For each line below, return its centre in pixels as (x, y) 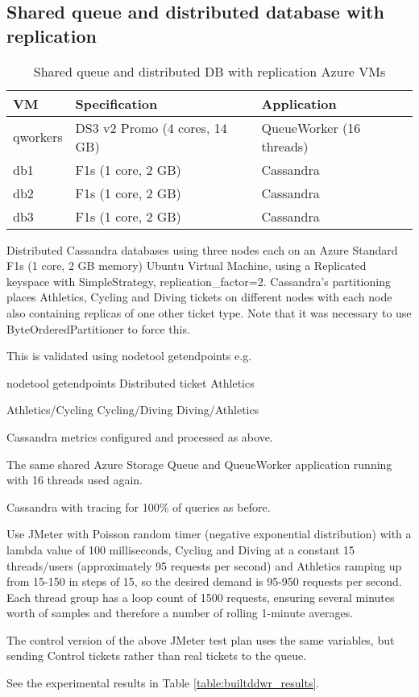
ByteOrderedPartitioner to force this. (98, 328)
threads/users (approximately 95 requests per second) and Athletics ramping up (204, 565)
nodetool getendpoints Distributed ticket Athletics (131, 382)
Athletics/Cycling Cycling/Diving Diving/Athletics (133, 410)
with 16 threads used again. (75, 480)
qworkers (38, 137)
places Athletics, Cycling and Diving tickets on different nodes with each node (199, 297)
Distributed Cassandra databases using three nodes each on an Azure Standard (202, 249)
